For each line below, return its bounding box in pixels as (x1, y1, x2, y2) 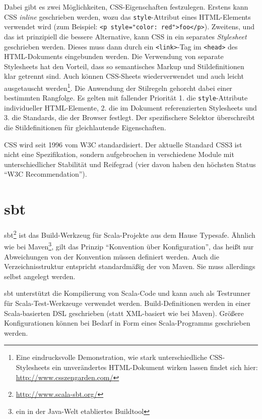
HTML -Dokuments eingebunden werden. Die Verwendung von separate (4, 51, 224, 62)
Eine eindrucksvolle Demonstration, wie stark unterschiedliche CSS (16, 352, 223, 362)
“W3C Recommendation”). (4, 169, 87, 179)
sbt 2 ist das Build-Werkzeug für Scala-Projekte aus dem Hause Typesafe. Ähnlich (4, 228, 255, 240)
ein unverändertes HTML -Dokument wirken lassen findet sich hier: (52, 361, 258, 372)
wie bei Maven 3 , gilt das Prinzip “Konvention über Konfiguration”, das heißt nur (4, 240, 254, 252)
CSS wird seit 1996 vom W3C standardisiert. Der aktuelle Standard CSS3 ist (4, 139, 242, 149)
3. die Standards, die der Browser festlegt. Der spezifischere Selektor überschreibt (4, 112, 255, 123)
